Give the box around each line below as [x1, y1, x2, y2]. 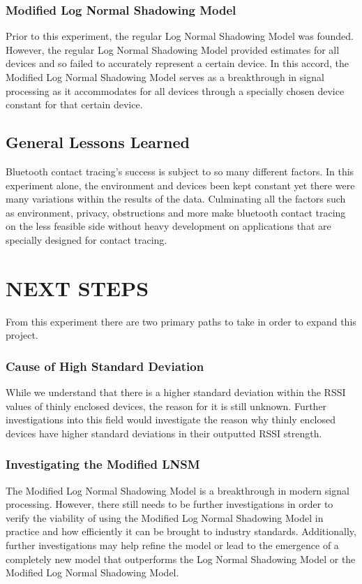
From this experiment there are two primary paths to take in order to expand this [6, 314, 356, 328]
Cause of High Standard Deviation [6, 357, 204, 374]
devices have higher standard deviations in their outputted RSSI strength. [6, 425, 322, 440]
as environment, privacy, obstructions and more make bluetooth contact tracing [6, 205, 346, 219]
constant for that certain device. [6, 97, 143, 112]
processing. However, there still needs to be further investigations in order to [6, 497, 333, 511]
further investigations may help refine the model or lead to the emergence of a [6, 538, 339, 553]
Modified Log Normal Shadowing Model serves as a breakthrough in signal [6, 70, 324, 84]
